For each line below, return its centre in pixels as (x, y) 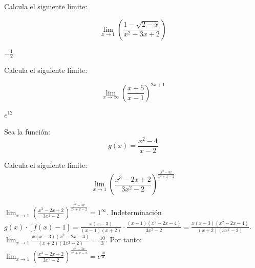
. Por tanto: (123, 240)
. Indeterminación (134, 212)
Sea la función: (27, 132)
